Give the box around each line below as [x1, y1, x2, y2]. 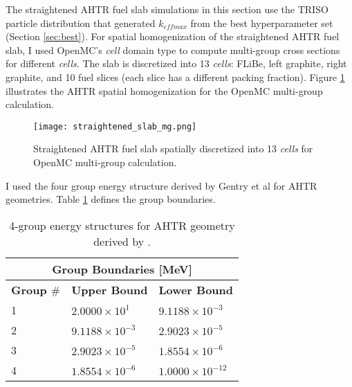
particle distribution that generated [6, 15, 156, 30]
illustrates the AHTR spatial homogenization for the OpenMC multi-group [6, 83, 323, 98]
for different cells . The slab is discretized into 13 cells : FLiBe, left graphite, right [6, 56, 347, 71]
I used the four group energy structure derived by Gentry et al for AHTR [6, 178, 317, 192]
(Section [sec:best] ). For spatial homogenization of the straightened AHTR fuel [6, 29, 340, 44]
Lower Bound [158, 281, 234, 298]
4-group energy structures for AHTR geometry [9, 217, 235, 233]
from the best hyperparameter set [190, 15, 333, 30]
